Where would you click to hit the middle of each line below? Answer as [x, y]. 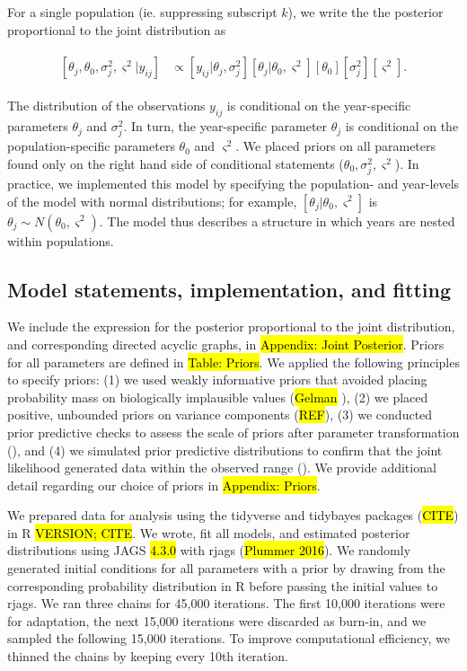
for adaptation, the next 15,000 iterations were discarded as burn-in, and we [217, 620]
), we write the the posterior [366, 12]
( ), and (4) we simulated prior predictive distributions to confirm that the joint [225, 450]
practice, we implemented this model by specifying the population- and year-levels [233, 183]
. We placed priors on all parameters [336, 146]
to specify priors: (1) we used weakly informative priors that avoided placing [217, 380]
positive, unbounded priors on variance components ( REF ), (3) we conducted [220, 415]
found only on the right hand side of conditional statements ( [176, 163]
